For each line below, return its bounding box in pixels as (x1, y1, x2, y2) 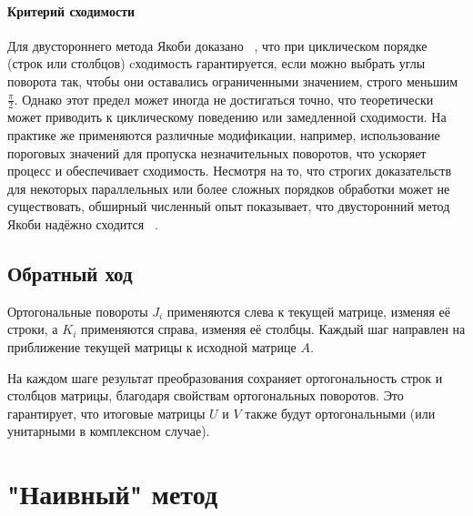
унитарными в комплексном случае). (7, 421, 210, 440)
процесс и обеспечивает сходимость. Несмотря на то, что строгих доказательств (7, 161, 452, 180)
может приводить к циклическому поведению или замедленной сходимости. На (7, 107, 447, 126)
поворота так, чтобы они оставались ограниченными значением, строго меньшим (7, 71, 458, 90)
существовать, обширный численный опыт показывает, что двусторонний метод (7, 197, 450, 216)
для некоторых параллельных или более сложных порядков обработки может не (7, 178, 450, 197)
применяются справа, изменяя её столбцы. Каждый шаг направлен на (80, 319, 466, 339)
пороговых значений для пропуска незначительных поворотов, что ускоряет (7, 143, 427, 162)
